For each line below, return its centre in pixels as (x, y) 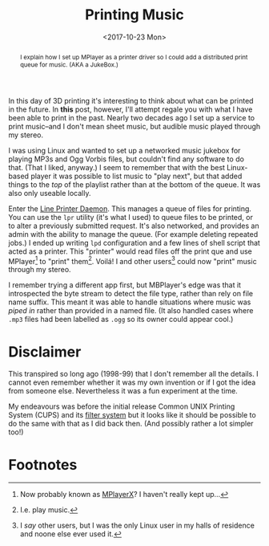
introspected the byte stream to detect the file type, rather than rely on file (131, 294)
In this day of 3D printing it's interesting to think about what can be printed (131, 100)
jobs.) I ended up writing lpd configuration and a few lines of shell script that (134, 242)
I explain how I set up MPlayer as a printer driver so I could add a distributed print (134, 57)
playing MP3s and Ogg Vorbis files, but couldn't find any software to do (126, 159)
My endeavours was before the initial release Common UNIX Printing (122, 406)
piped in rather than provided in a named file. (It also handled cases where (131, 311)
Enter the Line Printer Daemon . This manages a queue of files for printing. (130, 208)
